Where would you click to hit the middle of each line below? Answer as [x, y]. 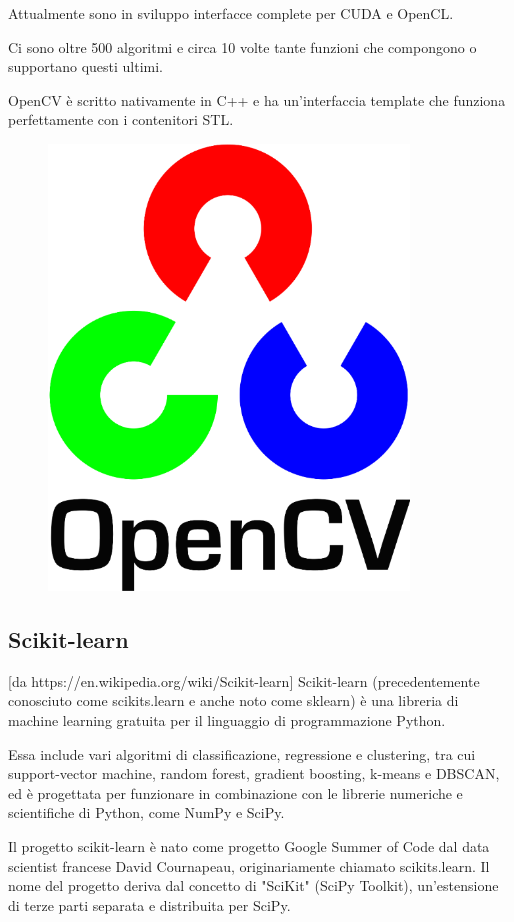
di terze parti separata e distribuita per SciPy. [149, 904]
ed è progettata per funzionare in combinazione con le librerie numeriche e [235, 792]
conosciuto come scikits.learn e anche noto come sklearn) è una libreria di [233, 700]
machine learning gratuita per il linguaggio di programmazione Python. [227, 719]
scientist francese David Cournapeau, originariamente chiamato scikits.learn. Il [249, 865]
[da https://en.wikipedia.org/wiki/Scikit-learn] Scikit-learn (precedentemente [244, 680]
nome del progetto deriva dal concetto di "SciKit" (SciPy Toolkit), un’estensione [253, 885]
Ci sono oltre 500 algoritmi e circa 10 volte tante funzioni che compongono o [242, 46]
